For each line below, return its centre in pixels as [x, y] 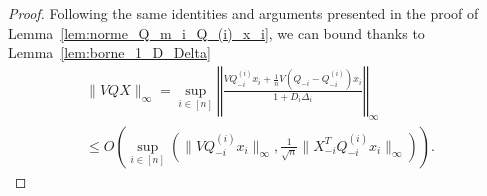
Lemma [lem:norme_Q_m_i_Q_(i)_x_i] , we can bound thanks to [216, 32]
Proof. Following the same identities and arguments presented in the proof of [243, 13]
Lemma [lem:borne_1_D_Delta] [109, 52]
